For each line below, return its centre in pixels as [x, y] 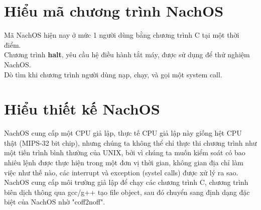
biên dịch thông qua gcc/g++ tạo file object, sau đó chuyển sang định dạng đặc [127, 192]
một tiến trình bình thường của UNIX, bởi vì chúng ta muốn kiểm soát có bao [125, 152]
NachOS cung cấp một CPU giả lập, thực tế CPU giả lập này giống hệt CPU [123, 133]
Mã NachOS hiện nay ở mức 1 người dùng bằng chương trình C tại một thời [122, 35]
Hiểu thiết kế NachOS [82, 109]
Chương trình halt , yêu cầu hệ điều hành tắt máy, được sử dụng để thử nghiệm [127, 55]
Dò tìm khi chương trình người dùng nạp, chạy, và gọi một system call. [113, 74]
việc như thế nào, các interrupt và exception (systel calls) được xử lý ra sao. [121, 172]
